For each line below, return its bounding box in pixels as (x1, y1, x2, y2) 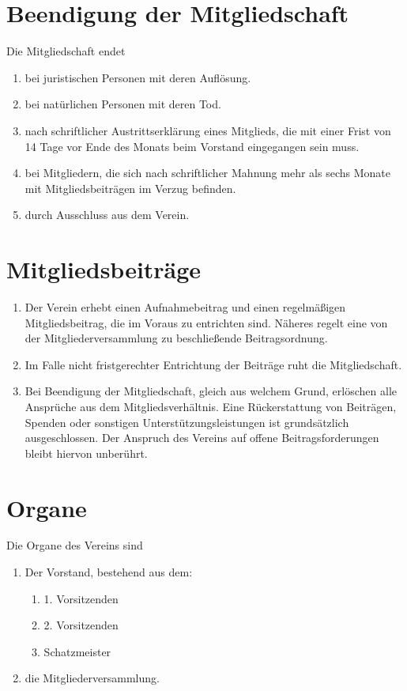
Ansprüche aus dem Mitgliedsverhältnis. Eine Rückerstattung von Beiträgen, (24, 398, 397, 414)
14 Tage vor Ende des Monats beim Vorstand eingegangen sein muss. (24, 138, 360, 154)
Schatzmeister (43, 643, 111, 659)
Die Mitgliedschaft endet (6, 43, 126, 59)
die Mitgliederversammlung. (24, 670, 160, 686)
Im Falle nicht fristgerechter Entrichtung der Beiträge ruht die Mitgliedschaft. (24, 356, 402, 372)
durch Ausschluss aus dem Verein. (24, 206, 190, 223)
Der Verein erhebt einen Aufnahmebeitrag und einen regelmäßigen (24, 299, 346, 315)
